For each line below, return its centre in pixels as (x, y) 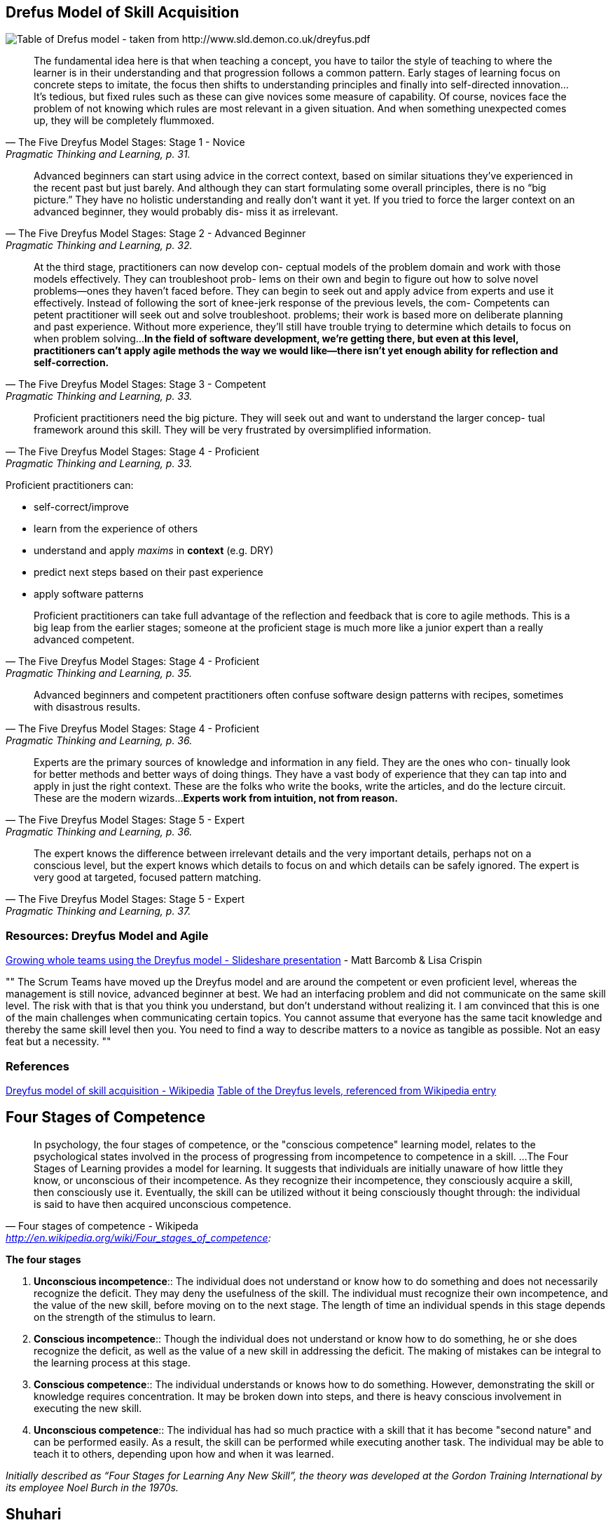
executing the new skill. (88, 1408)
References (37, 1066)
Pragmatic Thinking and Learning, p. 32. (99, 246)
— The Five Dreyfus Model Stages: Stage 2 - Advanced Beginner (156, 234)
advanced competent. (84, 640)
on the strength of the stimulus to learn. (125, 1317)
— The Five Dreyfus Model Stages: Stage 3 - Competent (136, 384)
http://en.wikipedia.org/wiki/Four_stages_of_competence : (138, 1237)
